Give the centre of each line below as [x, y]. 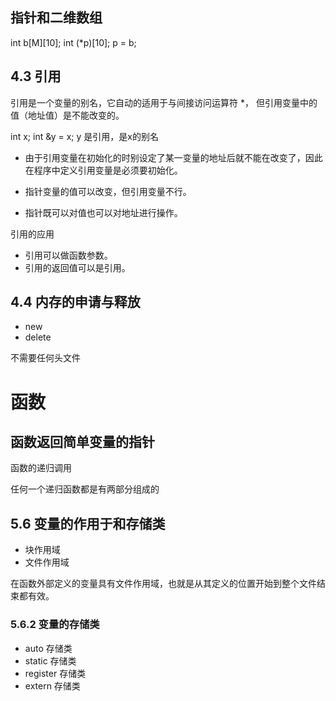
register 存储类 [55, 673]
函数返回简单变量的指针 [82, 442]
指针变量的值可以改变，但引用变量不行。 [108, 191]
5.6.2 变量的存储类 [55, 625]
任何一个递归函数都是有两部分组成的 [85, 489]
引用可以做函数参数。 [68, 255]
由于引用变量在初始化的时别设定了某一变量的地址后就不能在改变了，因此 [173, 157]
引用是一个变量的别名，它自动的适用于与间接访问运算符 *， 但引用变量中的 [164, 102]
